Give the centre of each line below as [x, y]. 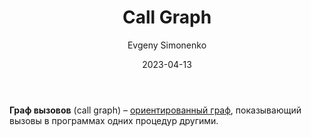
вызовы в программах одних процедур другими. [114, 120]
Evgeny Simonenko [167, 45]
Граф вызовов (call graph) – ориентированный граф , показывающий [155, 110]
